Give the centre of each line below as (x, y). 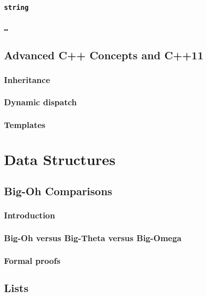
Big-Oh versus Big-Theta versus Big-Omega (93, 238)
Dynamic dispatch (40, 102)
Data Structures (60, 159)
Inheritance (27, 79)
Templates (25, 125)
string (17, 7)
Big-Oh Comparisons (58, 190)
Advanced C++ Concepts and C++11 (104, 55)
